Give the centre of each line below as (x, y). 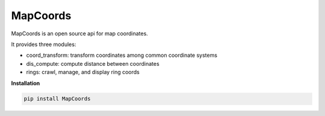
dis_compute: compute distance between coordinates (93, 63)
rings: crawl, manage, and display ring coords (83, 72)
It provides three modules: (44, 44)
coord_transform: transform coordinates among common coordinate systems (122, 55)
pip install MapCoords (57, 99)
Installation (26, 83)
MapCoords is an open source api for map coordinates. (80, 33)
